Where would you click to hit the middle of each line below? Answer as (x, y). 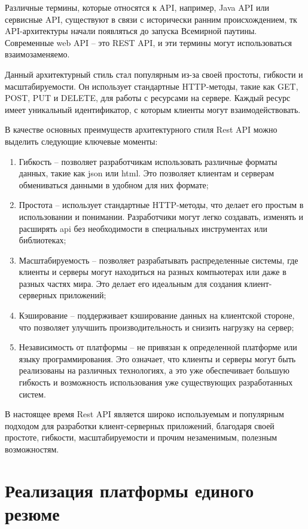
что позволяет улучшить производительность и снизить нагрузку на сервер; (156, 327)
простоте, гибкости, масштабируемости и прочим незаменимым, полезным (141, 437)
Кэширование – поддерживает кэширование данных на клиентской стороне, (157, 315)
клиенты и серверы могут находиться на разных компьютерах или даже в (153, 272)
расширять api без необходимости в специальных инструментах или (143, 228)
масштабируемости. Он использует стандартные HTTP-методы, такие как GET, (152, 86)
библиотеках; (42, 240)
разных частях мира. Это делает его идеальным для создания (130, 283)
